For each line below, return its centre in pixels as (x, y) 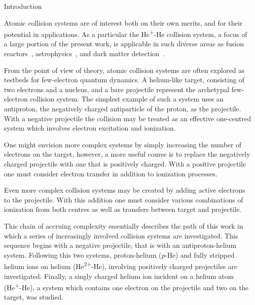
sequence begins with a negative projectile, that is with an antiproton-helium (120, 245)
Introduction (23, 6)
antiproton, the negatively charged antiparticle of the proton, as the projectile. (123, 108)
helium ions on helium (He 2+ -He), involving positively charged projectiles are (121, 265)
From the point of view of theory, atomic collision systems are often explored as (124, 70)
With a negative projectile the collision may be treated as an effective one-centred (128, 118)
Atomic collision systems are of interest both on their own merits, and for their (123, 22)
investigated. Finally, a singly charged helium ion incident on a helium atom (119, 276)
